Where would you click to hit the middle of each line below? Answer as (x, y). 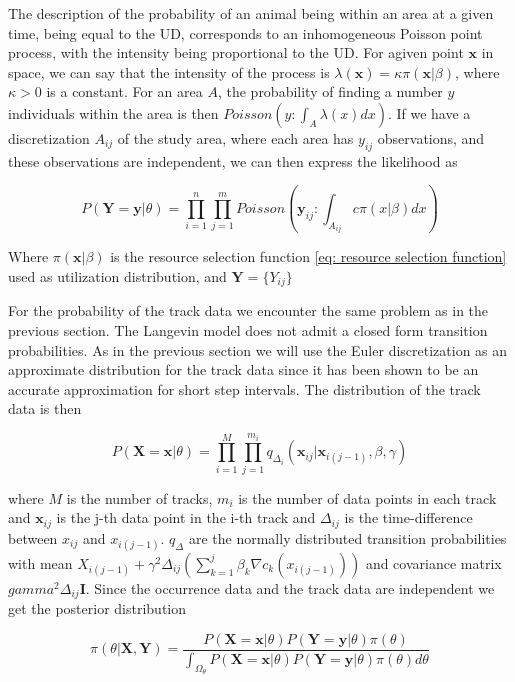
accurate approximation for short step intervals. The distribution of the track (244, 388)
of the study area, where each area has (235, 137)
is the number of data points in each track (367, 497)
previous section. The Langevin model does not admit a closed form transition (248, 329)
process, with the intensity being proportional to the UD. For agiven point (236, 52)
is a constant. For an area (124, 91)
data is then (45, 408)
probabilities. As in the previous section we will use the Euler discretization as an (258, 349)
